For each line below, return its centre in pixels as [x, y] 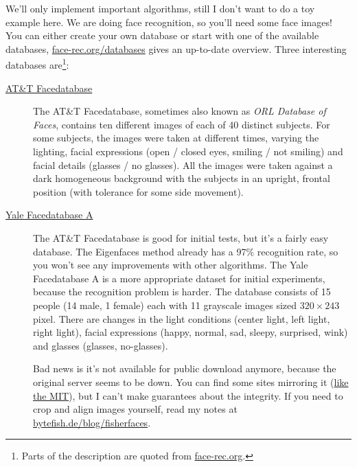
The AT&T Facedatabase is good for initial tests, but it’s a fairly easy [181, 237]
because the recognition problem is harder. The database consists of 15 [182, 292]
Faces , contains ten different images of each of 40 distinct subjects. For [182, 124]
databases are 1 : [37, 64]
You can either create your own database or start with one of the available [162, 35]
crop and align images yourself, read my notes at [135, 409]
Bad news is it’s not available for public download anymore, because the [185, 368]
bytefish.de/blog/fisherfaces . [92, 422]
